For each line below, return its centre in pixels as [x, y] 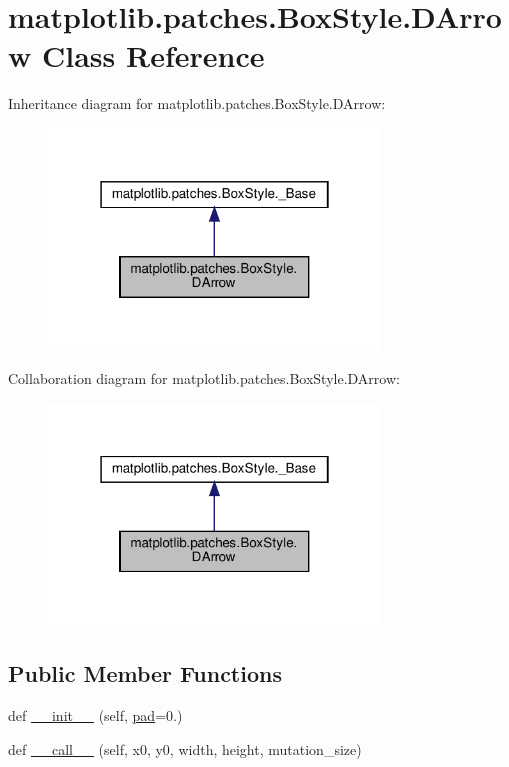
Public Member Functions [145, 673]
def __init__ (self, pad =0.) [95, 715]
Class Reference [153, 55]
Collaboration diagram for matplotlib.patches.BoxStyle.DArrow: [204, 378]
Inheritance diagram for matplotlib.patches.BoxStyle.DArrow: [197, 103]
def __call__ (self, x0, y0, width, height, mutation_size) [185, 748]
